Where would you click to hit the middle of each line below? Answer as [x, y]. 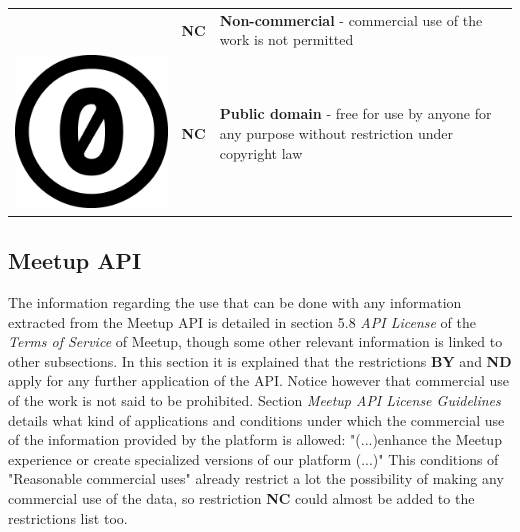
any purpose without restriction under [336, 132]
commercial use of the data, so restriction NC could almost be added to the [241, 497]
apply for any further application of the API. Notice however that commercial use [258, 380]
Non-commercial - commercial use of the [351, 19]
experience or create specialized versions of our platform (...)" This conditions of [253, 458]
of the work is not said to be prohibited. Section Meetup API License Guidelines [254, 399]
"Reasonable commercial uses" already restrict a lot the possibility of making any [256, 478]
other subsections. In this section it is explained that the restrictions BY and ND [260, 360]
